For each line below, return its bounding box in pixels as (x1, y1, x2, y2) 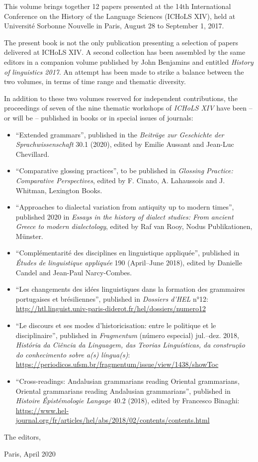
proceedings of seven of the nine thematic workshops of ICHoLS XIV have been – (4, 103, 253, 113)
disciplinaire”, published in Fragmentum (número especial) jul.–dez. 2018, (15, 330, 239, 340)
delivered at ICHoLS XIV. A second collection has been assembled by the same (4, 47, 246, 57)
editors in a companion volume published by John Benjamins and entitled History (4, 56, 254, 67)
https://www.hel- (15, 405, 69, 415)
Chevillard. (15, 148, 50, 159)
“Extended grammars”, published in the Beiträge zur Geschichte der (15, 129, 224, 139)
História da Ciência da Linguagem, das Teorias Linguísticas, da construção (15, 340, 245, 350)
